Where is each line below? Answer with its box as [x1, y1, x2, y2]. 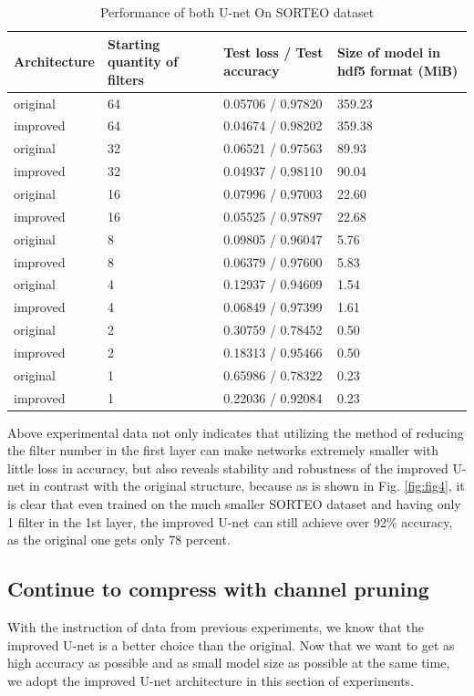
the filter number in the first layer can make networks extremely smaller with [7, 441, 438, 460]
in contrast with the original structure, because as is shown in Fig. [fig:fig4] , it [29, 476, 465, 495]
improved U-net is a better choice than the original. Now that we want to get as [7, 635, 455, 654]
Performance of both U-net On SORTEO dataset [99, 3, 375, 21]
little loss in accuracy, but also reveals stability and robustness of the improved [7, 458, 448, 477]
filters [107, 69, 144, 88]
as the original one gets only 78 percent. [7, 530, 231, 549]
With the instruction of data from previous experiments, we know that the [7, 618, 424, 637]
